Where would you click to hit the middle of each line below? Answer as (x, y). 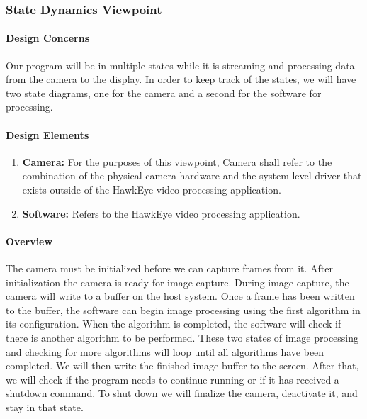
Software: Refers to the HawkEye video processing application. (161, 213)
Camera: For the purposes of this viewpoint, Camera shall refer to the (177, 161)
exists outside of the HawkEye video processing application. (152, 189)
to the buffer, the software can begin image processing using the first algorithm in (183, 309)
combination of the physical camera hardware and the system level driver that (192, 175)
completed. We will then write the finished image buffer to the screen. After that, (182, 365)
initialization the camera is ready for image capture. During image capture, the (177, 282)
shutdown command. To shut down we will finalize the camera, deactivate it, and (182, 393)
